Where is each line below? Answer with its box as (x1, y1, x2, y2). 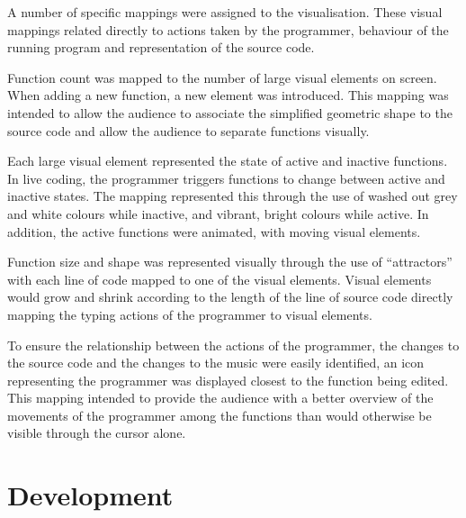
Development (7, 477, 174, 513)
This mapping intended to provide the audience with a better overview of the (7, 388, 434, 407)
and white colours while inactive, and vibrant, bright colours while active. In (7, 204, 429, 223)
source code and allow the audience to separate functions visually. (7, 121, 370, 140)
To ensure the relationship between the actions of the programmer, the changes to (7, 335, 460, 354)
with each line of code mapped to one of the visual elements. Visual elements (7, 269, 432, 288)
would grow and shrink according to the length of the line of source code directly (7, 287, 453, 306)
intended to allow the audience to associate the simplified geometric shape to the (7, 103, 453, 122)
